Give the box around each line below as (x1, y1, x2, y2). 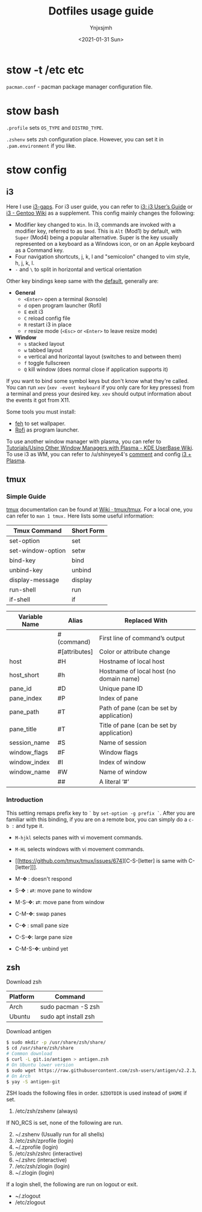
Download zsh (6, 978, 42, 985)
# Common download (6, 1051, 52, 1057)
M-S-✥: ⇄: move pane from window (14, 898, 105, 905)
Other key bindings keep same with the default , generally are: (6, 277, 159, 284)
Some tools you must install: (6, 408, 76, 415)
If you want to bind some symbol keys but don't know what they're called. (6, 377, 189, 384)
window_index (9, 758, 50, 767)
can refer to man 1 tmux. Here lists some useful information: (6, 512, 155, 519)
